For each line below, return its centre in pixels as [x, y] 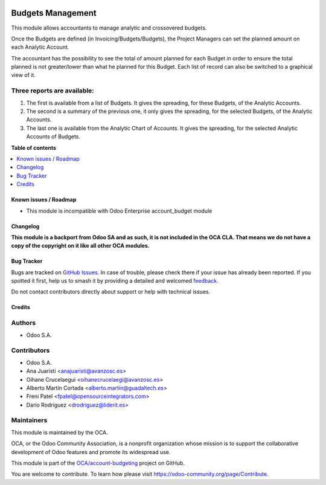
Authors [24, 323]
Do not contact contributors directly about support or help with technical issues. [111, 292]
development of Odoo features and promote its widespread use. [91, 452]
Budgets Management [54, 13]
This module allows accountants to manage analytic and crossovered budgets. [109, 28]
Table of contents [34, 147]
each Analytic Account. [40, 47]
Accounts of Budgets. [53, 137]
